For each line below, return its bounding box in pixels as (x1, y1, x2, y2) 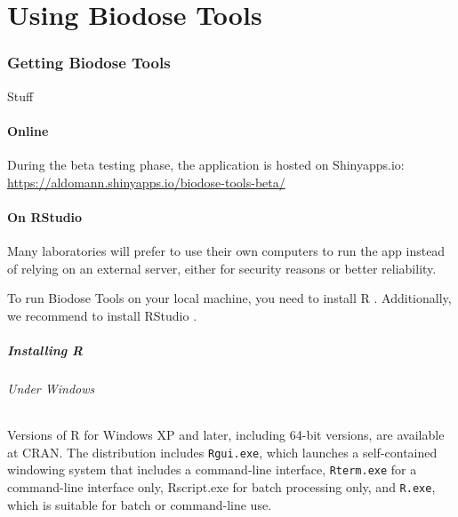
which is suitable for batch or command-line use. (7, 495, 272, 513)
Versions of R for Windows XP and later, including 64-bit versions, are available (7, 426, 445, 444)
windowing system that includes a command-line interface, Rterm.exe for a (7, 460, 417, 479)
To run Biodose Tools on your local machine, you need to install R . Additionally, (7, 289, 452, 307)
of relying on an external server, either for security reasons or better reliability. (7, 258, 437, 277)
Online (7, 121, 49, 139)
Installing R (7, 340, 84, 359)
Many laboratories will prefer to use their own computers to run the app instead (7, 241, 446, 259)
